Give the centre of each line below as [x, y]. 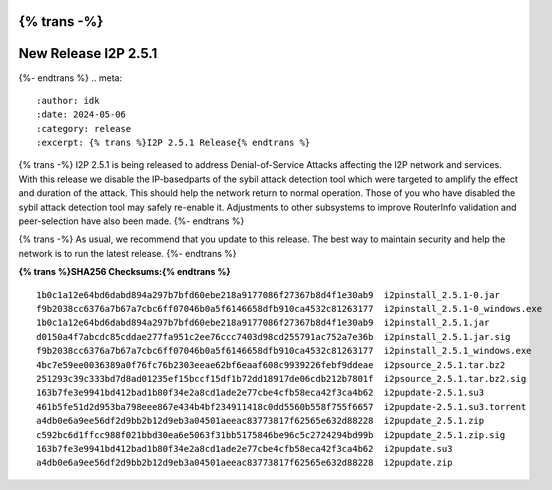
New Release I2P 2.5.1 [88, 53]
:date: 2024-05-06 [81, 114]
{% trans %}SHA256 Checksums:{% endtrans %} [124, 272]
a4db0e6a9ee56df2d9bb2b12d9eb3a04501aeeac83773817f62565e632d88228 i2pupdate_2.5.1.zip [260, 421]
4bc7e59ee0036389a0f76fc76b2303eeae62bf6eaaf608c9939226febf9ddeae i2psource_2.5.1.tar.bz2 [271, 364]
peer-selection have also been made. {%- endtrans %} [131, 221]
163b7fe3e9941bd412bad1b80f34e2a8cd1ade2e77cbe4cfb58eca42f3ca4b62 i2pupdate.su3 [244, 448]
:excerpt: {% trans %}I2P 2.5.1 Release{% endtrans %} [173, 143]
